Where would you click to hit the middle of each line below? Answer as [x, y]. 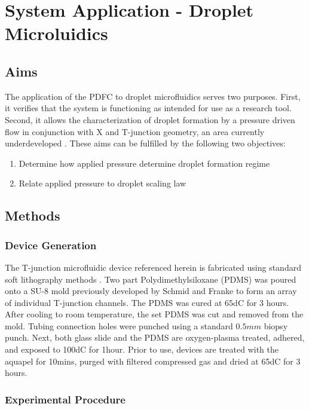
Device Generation [51, 245]
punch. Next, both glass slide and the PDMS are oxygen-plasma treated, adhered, [155, 337]
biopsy [276, 325]
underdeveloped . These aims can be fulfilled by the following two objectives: [145, 143]
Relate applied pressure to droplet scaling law [103, 183]
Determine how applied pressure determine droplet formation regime [144, 163]
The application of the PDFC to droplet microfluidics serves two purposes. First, [153, 96]
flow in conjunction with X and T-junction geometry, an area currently [135, 131]
